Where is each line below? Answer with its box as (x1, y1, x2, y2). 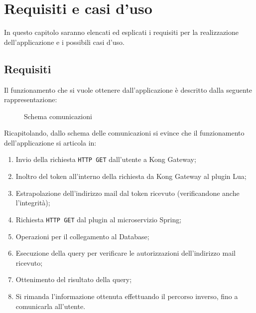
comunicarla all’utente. (15, 301, 86, 311)
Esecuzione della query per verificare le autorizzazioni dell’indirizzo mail (15, 248, 236, 258)
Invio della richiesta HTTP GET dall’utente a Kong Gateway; (15, 154, 196, 164)
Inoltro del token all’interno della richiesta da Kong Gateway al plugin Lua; (15, 171, 247, 181)
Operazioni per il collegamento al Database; (15, 231, 149, 241)
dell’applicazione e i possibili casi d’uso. (4, 36, 125, 47)
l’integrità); (15, 197, 50, 208)
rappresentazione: (4, 94, 57, 105)
